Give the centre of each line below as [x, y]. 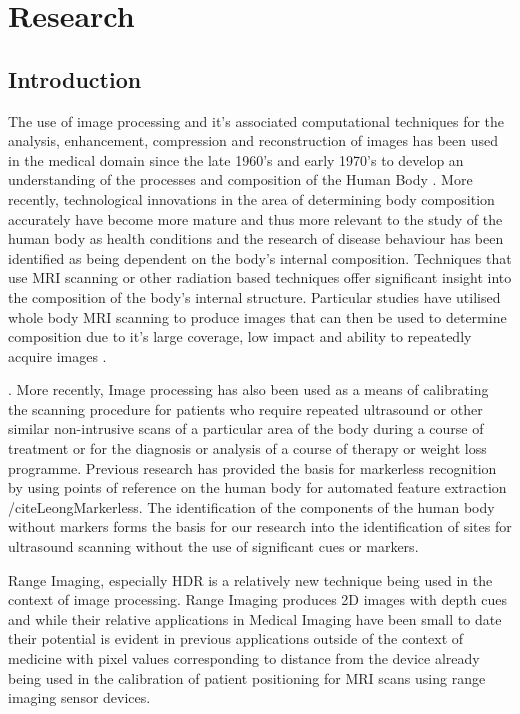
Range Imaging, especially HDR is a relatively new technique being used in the [250, 579]
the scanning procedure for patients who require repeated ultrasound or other [245, 408]
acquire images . [57, 355]
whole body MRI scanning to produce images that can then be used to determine [257, 316]
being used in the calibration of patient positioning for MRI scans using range [247, 677]
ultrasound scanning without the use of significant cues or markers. [213, 546]
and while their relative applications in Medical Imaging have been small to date [255, 618]
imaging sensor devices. [79, 697]
